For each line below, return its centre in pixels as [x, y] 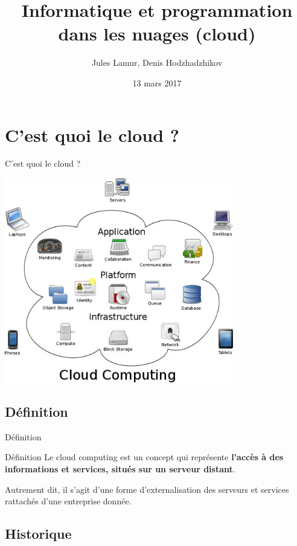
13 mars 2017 [157, 82]
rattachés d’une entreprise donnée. [68, 501]
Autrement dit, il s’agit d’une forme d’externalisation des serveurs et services [147, 489]
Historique [38, 534]
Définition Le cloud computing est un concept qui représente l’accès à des [144, 457]
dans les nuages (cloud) [157, 34]
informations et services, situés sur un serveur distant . [120, 468]
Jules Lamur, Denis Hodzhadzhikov [157, 63]
